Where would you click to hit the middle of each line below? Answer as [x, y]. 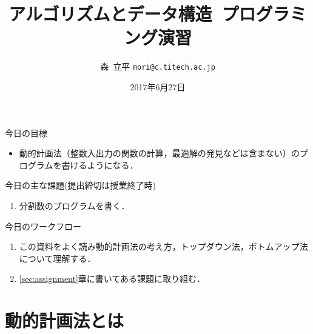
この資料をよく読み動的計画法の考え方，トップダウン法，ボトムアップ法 [163, 246]
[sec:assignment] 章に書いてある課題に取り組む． [112, 279]
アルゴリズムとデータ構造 [110, 14]
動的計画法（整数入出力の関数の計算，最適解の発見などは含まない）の [159, 153]
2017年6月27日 [158, 86]
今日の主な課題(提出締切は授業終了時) [80, 185]
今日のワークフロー [43, 226]
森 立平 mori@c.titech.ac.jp [158, 66]
